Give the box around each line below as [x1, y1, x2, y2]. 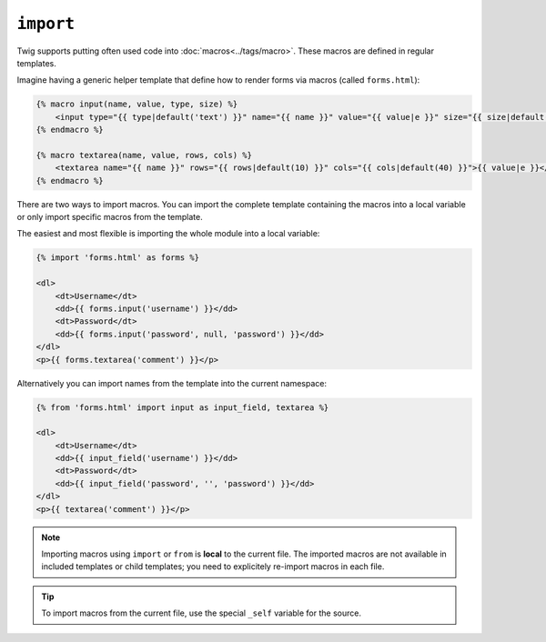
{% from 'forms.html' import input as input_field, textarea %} [35, 402, 329, 413]
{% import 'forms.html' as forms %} [35, 253, 200, 263]
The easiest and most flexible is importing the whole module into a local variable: [16, 228, 320, 239]
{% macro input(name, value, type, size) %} [35, 99, 238, 109]
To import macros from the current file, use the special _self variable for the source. [41, 607, 361, 618]
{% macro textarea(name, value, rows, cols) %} [35, 150, 252, 160]
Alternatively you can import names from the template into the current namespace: [16, 377, 328, 388]
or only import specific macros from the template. [16, 212, 204, 223]
